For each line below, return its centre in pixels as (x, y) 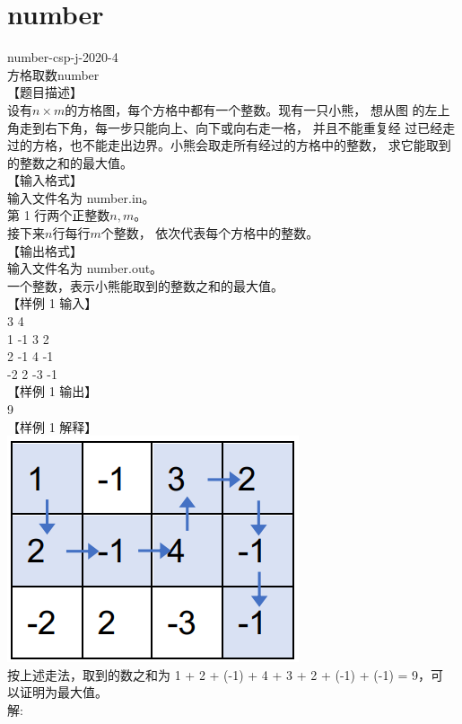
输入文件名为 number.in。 (81, 197)
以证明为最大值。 (57, 692)
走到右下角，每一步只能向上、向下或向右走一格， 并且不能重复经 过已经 (231, 127)
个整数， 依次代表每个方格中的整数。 (210, 233)
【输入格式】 (45, 180)
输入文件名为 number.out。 (85, 268)
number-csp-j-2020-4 (63, 57)
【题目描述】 (45, 92)
